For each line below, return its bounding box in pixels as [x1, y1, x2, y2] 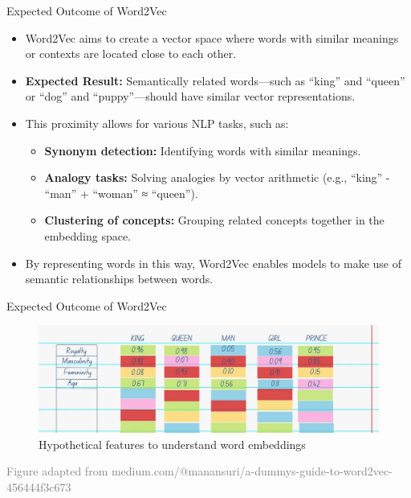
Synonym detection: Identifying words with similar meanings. [44, 142, 361, 158]
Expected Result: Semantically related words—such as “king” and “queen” [25, 72, 405, 88]
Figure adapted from [6, 463, 108, 479]
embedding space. [44, 227, 132, 244]
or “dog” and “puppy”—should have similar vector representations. [25, 88, 356, 105]
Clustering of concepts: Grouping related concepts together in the [44, 212, 385, 228]
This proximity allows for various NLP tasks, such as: [25, 114, 289, 131]
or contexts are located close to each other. [25, 45, 237, 62]
